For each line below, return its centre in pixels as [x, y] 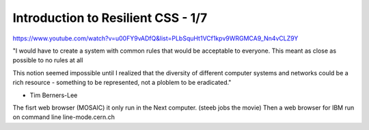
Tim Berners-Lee [54, 95]
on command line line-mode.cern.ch [64, 117]
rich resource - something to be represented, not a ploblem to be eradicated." [122, 83]
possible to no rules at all [48, 60]
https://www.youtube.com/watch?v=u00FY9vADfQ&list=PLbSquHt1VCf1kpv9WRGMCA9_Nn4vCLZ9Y [155, 38]
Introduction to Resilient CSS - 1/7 [110, 18]
